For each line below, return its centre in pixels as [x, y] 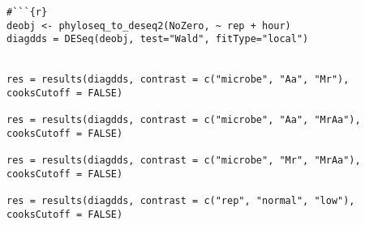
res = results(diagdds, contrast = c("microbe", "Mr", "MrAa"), [184, 161]
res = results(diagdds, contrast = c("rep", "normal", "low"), [181, 201]
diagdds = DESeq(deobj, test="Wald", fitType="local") [158, 39]
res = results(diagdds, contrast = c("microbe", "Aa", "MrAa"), [184, 120]
